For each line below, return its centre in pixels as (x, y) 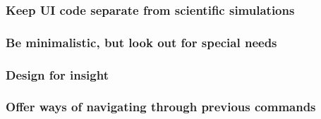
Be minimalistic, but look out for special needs (141, 42)
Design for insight (57, 74)
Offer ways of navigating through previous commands (161, 107)
